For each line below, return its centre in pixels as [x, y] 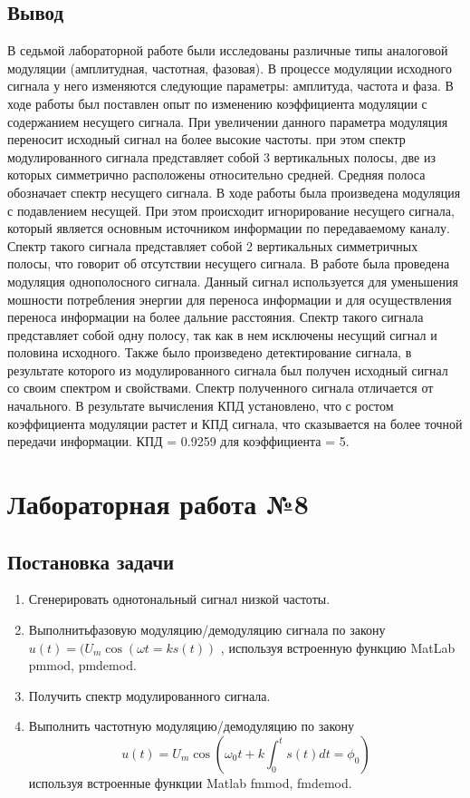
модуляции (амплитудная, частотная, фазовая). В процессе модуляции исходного [230, 68]
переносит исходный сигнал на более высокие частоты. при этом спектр [206, 139]
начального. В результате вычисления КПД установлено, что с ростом [201, 406]
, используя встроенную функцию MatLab [338, 647]
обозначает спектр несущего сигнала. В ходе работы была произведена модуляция [234, 192]
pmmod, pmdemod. [82, 665]
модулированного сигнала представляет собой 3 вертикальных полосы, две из [222, 156]
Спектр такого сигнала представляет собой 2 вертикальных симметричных [213, 245]
